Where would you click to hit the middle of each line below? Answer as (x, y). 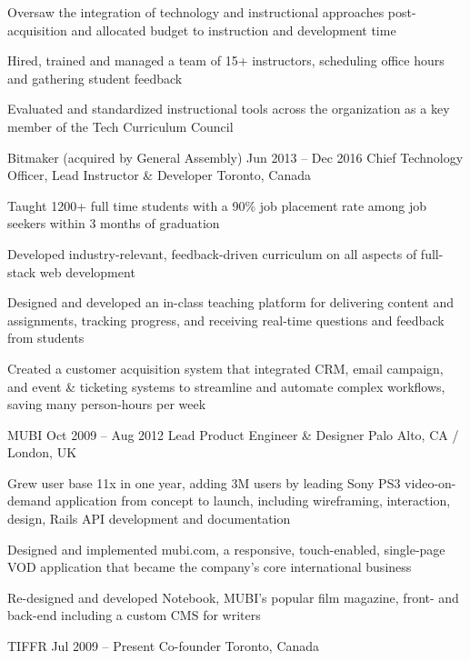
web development (87, 271)
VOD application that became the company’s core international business (210, 567)
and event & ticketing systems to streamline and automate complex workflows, (226, 386)
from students (46, 338)
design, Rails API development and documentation (149, 519)
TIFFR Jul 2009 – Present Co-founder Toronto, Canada (164, 646)
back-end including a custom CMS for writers (134, 615)
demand (30, 501)
